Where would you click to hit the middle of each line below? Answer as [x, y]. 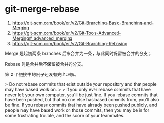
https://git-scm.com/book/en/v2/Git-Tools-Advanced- [67, 33]
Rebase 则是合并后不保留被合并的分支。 [46, 64]
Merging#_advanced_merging [42, 38]
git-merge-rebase [42, 9]
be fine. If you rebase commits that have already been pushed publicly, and [81, 105]
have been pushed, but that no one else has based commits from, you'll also [82, 99]
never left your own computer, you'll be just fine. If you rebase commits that [81, 95]
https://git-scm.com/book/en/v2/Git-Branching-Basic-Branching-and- [83, 23]
